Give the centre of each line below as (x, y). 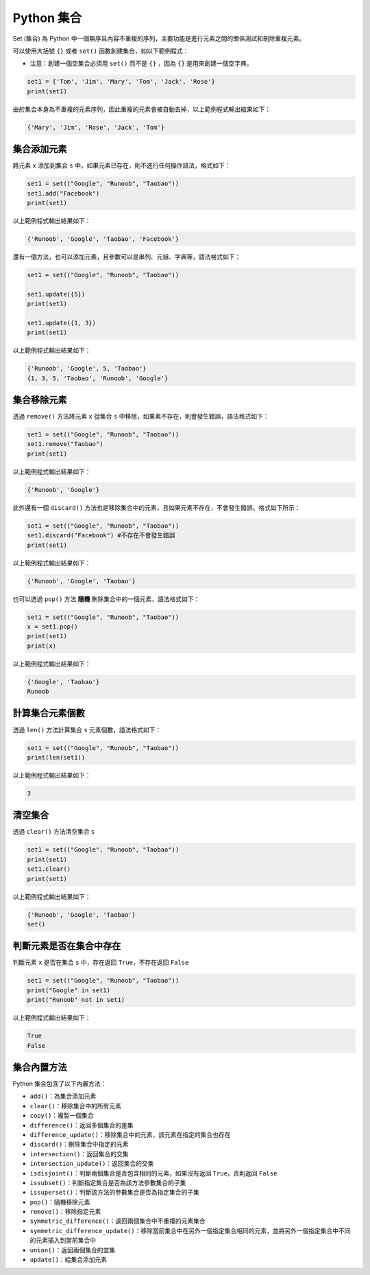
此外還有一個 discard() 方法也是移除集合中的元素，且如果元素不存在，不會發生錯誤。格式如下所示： (157, 507)
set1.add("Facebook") (63, 193)
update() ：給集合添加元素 (69, 1260)
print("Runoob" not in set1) (76, 1000)
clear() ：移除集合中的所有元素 (76, 1106)
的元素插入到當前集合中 (63, 1240)
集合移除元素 (40, 400)
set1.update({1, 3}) (61, 323)
